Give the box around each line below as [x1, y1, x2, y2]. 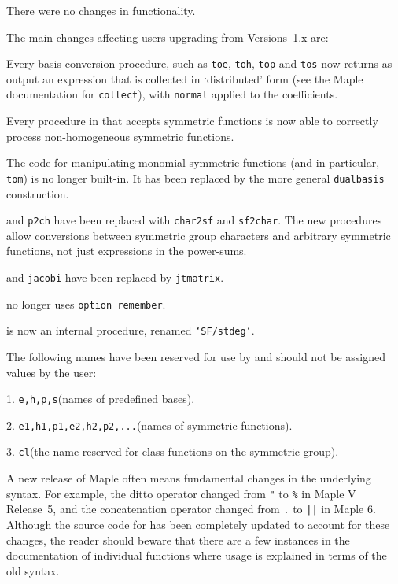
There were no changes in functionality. [6, 2, 196, 18]
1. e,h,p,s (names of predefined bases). [6, 390, 195, 407]
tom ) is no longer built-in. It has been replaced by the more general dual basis [6, 169, 385, 186]
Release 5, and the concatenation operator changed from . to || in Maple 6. [6, 501, 376, 517]
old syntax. [6, 562, 60, 578]
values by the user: [6, 364, 97, 380]
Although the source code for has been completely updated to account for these [6, 516, 390, 532]
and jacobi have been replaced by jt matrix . [6, 268, 224, 285]
